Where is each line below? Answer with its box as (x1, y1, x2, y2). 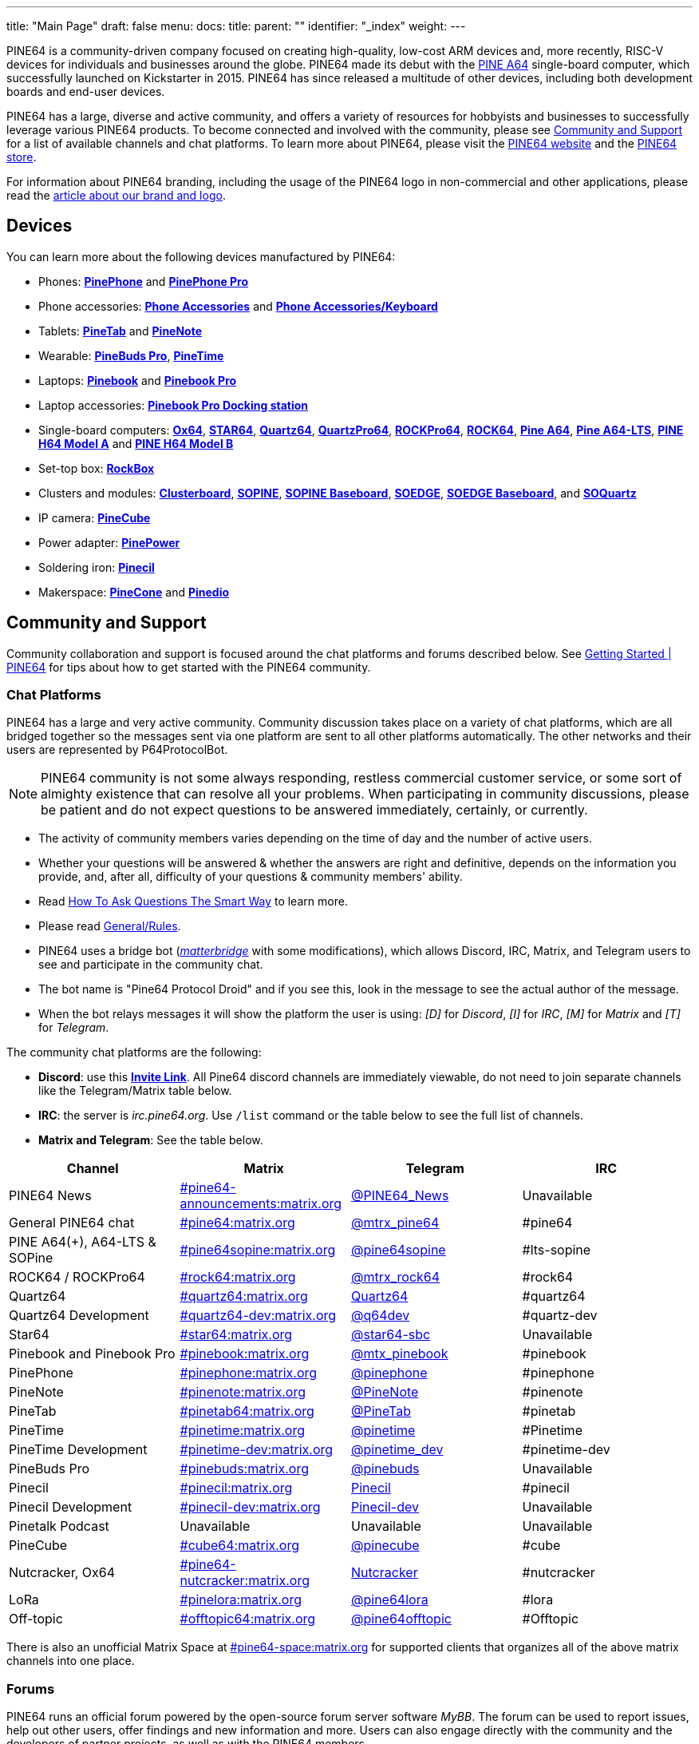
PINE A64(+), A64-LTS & (9, 1234, 156, 1251)
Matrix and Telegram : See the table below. (38, 1133, 263, 1147)
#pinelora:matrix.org (180, 1591, 302, 1608)
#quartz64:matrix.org (180, 1288, 308, 1305)
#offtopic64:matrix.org (180, 1611, 316, 1627)
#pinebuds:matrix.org (180, 1461, 309, 1477)
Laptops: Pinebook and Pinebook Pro (38, 373, 237, 387)
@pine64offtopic (351, 1611, 452, 1627)
